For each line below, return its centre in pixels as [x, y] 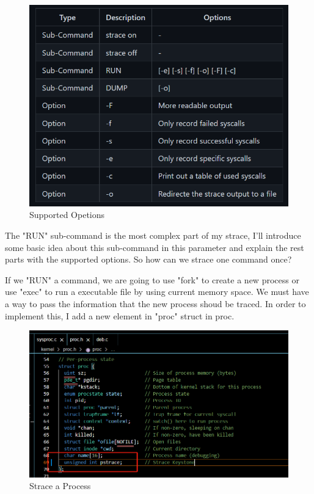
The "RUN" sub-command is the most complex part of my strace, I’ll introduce [153, 235]
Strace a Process [60, 486]
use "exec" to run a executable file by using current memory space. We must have [157, 292]
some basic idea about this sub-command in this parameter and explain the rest [155, 247]
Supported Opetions [67, 215]
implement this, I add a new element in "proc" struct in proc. [120, 315]
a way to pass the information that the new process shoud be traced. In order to [155, 303]
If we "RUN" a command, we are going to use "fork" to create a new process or [152, 279]
